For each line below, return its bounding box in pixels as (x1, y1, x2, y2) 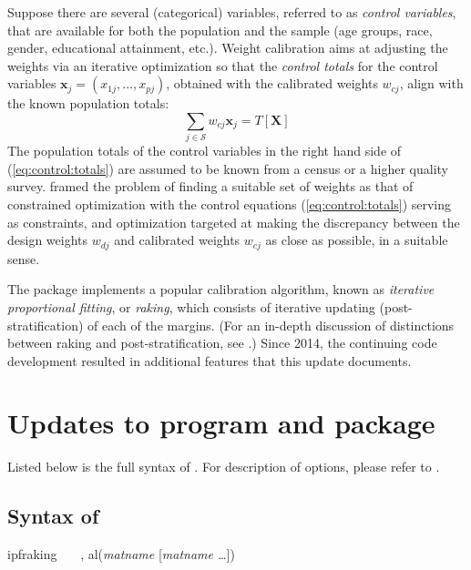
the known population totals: (7, 94, 169, 113)
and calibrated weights (114, 230, 241, 249)
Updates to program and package (7, 404, 435, 442)
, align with (399, 74, 464, 93)
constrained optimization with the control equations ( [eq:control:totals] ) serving (7, 195, 452, 214)
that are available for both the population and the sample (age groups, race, (7, 20, 433, 39)
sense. (7, 249, 40, 268)
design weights (7, 230, 88, 249)
